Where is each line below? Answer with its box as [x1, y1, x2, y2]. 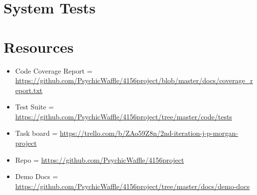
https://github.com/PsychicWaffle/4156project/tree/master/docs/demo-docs [15, 181, 250, 191]
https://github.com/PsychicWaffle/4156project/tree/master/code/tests [15, 111, 232, 121]
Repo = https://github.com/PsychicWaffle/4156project [15, 154, 184, 165]
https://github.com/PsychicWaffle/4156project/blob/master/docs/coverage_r [15, 75, 253, 86]
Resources [3, 36, 74, 57]
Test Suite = [15, 101, 54, 112]
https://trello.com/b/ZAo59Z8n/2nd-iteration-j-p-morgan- [59, 128, 238, 138]
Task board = [15, 128, 58, 138]
